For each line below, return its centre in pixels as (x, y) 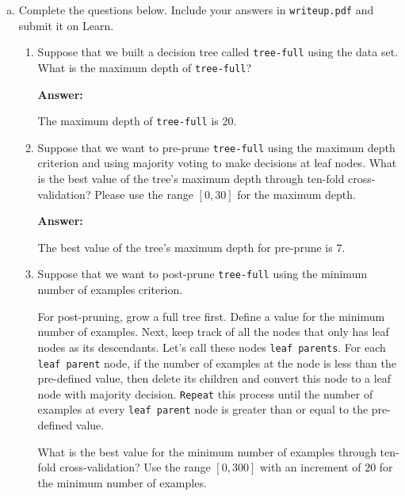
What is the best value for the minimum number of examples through (207, 451)
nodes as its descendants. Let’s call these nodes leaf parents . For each (212, 347)
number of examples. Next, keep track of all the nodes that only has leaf (213, 332)
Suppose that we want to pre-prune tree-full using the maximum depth (216, 147)
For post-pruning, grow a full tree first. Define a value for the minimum (211, 316)
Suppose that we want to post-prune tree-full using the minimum (202, 274)
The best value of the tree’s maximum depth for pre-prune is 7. (191, 247)
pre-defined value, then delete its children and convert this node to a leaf (214, 378)
